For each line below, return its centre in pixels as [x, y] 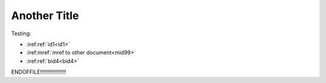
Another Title [45, 16]
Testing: [21, 33]
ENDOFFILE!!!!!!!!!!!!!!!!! [39, 72]
